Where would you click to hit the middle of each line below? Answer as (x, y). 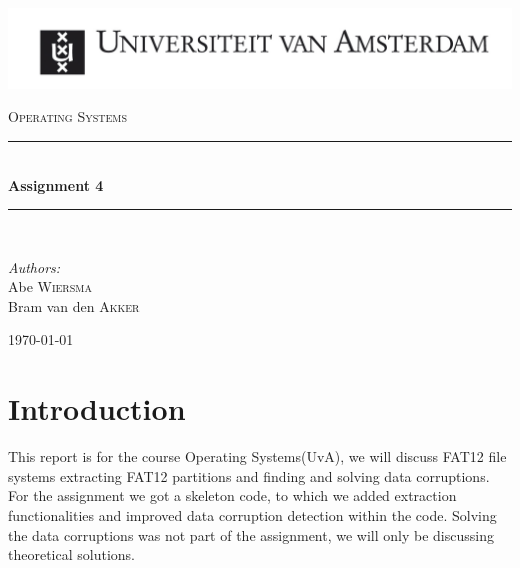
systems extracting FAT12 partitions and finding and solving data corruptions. (249, 475)
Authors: (34, 266)
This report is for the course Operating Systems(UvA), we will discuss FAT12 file (257, 456)
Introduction (97, 408)
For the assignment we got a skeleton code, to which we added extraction (232, 495)
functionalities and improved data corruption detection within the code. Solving (252, 514)
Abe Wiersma (50, 286)
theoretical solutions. (71, 554)
